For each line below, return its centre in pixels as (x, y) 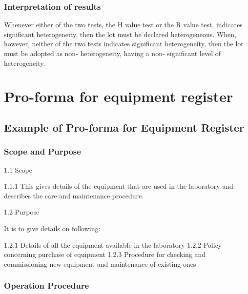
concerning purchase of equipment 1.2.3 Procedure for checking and (105, 254)
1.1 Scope (18, 169)
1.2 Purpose (22, 212)
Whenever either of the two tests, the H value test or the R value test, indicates (123, 25)
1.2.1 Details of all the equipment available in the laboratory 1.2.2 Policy (113, 245)
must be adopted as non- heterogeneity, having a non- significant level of (112, 53)
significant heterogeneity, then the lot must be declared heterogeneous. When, (120, 34)
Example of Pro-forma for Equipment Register (124, 127)
